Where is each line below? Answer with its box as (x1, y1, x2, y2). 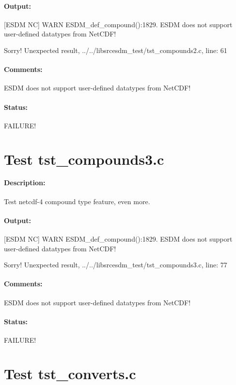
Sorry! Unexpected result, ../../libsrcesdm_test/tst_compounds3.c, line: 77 (4, 260, 227, 270)
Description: (4, 177, 46, 188)
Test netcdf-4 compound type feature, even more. (4, 196, 150, 206)
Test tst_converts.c (4, 363, 136, 383)
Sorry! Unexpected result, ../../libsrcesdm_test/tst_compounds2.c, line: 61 (4, 45, 227, 55)
